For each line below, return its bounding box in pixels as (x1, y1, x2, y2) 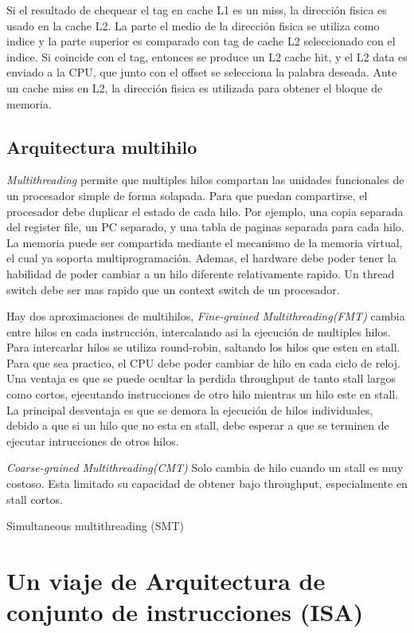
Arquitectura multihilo (6, 134, 197, 159)
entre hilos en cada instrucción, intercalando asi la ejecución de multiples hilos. (6, 323, 391, 340)
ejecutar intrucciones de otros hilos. (6, 432, 179, 449)
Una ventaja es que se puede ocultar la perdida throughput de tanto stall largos (6, 370, 396, 387)
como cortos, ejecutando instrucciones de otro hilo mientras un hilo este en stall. (6, 386, 399, 403)
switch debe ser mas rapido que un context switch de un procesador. (6, 281, 340, 297)
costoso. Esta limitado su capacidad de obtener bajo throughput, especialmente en (6, 475, 408, 492)
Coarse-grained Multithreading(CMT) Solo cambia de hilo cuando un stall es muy (6, 459, 404, 476)
